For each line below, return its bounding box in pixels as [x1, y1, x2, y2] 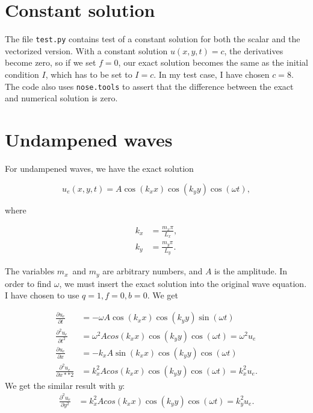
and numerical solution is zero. [5, 92, 118, 104]
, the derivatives [224, 44, 284, 57]
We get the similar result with [5, 379, 116, 391]
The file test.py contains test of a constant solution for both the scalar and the [5, 33, 300, 45]
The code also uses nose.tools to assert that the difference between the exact [5, 80, 294, 92]
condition [5, 68, 39, 80]
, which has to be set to [45, 68, 132, 80]
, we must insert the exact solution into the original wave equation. [59, 277, 307, 289]
